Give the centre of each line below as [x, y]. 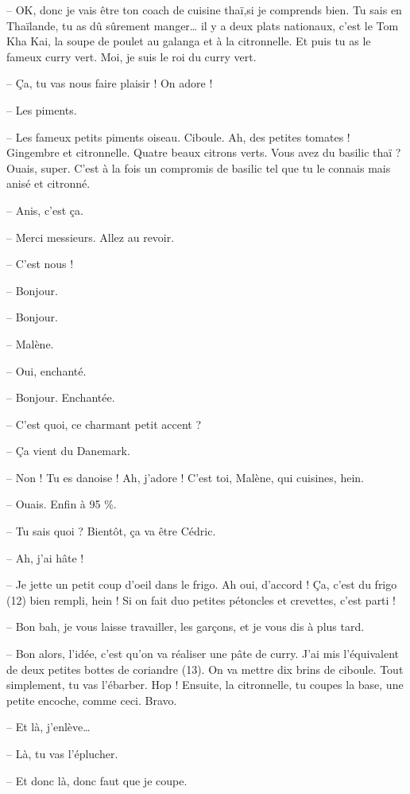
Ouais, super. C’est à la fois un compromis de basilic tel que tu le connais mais [199, 167]
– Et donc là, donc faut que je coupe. [97, 780]
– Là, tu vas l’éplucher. [62, 753]
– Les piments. [42, 109]
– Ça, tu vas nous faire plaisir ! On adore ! [110, 83]
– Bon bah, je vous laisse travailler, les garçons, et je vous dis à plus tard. [186, 627]
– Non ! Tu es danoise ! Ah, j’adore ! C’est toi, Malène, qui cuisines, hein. [185, 477]
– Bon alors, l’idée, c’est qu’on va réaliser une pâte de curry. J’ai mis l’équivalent [203, 654]
